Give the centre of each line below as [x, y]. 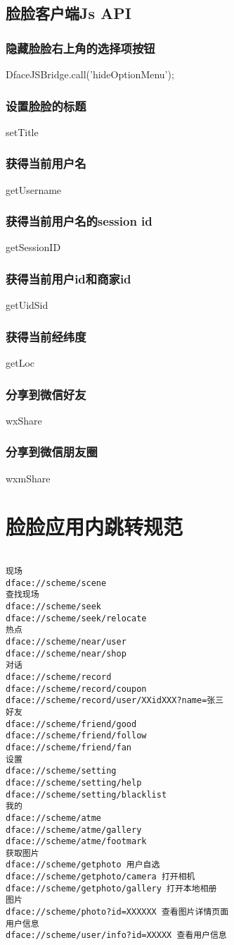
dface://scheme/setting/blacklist [86, 794]
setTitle [22, 132]
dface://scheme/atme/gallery [74, 830]
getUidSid [27, 305]
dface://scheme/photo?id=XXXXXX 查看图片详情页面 [117, 912]
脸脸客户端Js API [69, 13]
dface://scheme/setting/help [74, 782]
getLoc [20, 363]
